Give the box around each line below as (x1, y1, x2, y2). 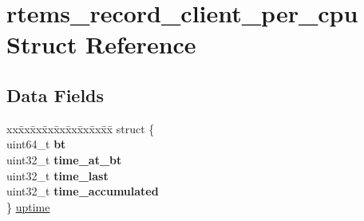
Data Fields (6, 82, 105, 107)
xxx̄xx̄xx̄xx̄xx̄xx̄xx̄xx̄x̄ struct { (6, 120, 155, 136)
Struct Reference (6, 28, 196, 61)
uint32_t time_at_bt (6, 151, 122, 168)
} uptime (6, 198, 50, 215)
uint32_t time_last (6, 167, 109, 184)
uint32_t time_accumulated (6, 183, 159, 199)
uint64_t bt (6, 136, 66, 152)
